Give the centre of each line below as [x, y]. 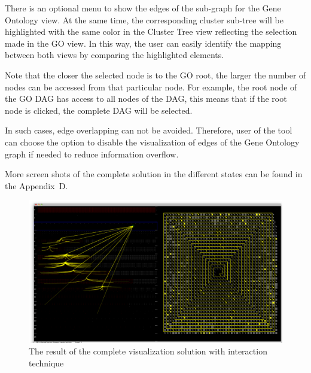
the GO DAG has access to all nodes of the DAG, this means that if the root [146, 98]
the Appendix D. [36, 185]
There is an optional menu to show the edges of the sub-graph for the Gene [143, 8]
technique [46, 363]
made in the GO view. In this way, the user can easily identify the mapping [143, 43]
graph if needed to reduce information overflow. [92, 154]
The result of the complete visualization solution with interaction [148, 351]
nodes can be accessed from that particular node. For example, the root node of [151, 87]
